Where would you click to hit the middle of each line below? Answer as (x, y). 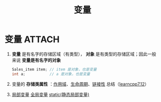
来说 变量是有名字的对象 (36, 60)
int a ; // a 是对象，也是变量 (51, 74)
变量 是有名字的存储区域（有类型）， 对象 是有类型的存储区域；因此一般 (84, 54)
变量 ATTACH (32, 39)
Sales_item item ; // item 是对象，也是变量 (54, 69)
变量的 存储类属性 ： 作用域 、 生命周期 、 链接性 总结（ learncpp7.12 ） (80, 84)
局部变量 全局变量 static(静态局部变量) (50, 94)
